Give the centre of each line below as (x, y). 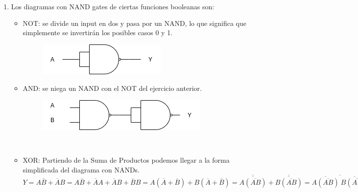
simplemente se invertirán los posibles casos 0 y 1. (98, 32)
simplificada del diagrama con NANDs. (81, 169)
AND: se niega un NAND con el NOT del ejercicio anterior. (112, 88)
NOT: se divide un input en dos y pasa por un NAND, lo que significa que (134, 23)
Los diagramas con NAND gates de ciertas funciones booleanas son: (113, 6)
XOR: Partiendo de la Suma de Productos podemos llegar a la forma (126, 160)
